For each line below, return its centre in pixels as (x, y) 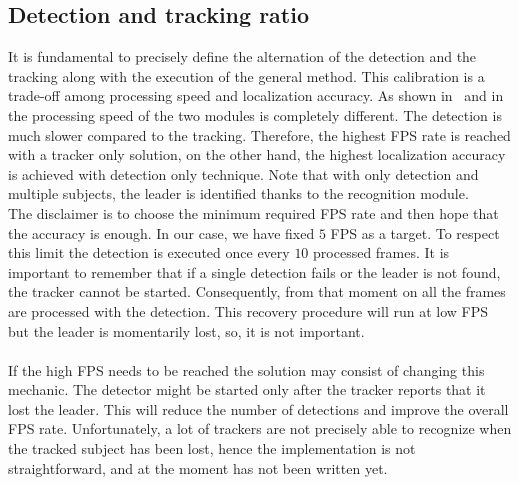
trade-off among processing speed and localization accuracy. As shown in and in (256, 95)
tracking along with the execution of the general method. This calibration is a (246, 75)
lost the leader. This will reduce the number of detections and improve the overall (258, 408)
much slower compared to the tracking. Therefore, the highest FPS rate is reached (259, 134)
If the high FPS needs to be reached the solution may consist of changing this (246, 369)
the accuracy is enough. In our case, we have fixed (161, 232)
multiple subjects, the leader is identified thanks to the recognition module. (238, 193)
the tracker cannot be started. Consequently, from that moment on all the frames (257, 291)
